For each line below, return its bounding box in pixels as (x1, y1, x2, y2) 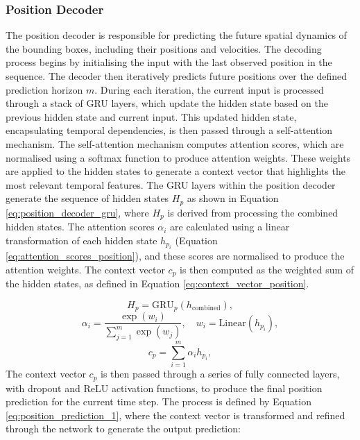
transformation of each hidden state (6, 232, 157, 247)
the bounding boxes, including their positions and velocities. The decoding (6, 41, 322, 56)
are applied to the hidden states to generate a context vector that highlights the (6, 164, 345, 178)
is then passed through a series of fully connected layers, (101, 366, 340, 381)
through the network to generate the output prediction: (6, 421, 241, 436)
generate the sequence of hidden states (6, 191, 169, 205)
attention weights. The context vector (6, 262, 165, 276)
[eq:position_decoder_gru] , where (6, 205, 149, 219)
